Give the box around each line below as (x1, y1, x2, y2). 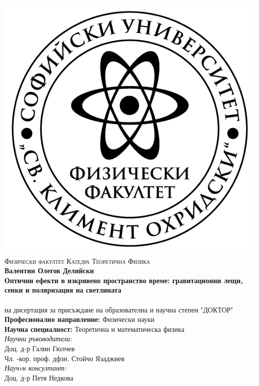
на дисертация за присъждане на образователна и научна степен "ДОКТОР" (4, 304, 234, 314)
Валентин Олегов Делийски (4, 265, 94, 276)
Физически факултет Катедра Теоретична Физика (4, 255, 150, 266)
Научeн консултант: (4, 363, 67, 373)
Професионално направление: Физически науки (4, 314, 155, 324)
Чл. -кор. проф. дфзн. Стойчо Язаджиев (4, 353, 125, 363)
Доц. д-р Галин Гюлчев (4, 343, 75, 354)
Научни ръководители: (4, 333, 73, 344)
